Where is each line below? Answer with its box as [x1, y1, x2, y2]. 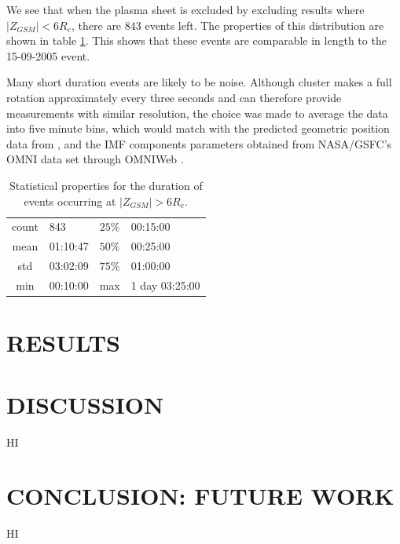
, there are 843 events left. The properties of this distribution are [72, 16, 384, 33]
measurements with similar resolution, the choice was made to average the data [6, 104, 388, 121]
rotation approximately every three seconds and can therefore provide [6, 89, 342, 105]
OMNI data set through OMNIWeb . [6, 151, 184, 167]
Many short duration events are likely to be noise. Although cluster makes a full [6, 74, 392, 90]
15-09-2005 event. [6, 47, 90, 64]
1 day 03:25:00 [130, 276, 200, 293]
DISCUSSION [6, 388, 164, 420]
